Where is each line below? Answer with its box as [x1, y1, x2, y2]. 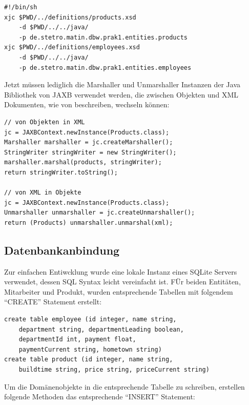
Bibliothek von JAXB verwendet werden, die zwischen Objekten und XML [4, 89, 239, 100]
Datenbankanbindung [4, 242, 120, 258]
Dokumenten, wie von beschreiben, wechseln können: [4, 99, 170, 110]
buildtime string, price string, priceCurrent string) [18, 365, 210, 373]
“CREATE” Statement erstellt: [4, 296, 102, 307]
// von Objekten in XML [4, 118, 85, 126]
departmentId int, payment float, [18, 336, 136, 343]
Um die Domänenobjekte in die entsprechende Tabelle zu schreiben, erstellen [4, 381, 245, 392]
